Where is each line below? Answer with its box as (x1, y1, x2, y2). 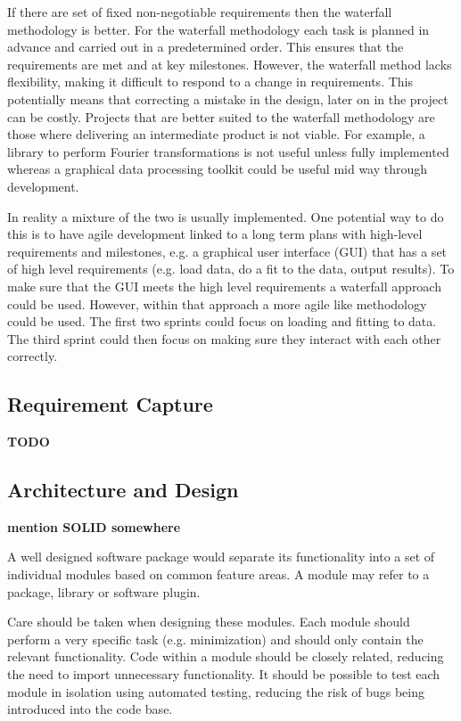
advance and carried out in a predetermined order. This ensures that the (7, 37, 404, 56)
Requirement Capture (7, 390, 213, 418)
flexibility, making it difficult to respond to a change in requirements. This (7, 72, 413, 91)
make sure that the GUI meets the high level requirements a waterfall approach (7, 276, 441, 295)
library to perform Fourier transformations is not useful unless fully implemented (7, 142, 449, 160)
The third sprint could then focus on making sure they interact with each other (7, 329, 441, 348)
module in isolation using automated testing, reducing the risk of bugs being (7, 682, 424, 701)
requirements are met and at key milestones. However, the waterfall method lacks (7, 54, 452, 73)
